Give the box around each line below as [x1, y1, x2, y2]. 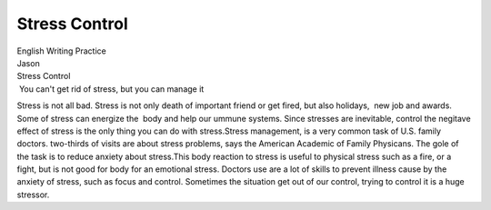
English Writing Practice [16, 45, 106, 56]
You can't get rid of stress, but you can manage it [18, 83, 205, 95]
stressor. [16, 189, 50, 200]
